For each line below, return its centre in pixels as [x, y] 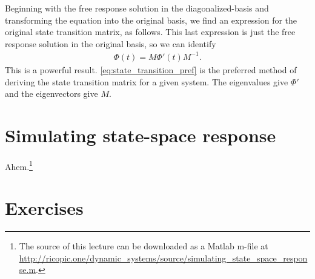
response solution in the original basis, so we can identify [111, 43]
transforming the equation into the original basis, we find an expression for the [151, 20]
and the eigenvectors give [51, 94]
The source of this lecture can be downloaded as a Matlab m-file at [144, 246]
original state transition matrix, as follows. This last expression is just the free [150, 32]
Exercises [44, 208]
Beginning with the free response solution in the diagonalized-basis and [137, 8]
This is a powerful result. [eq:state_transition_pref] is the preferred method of [151, 69]
